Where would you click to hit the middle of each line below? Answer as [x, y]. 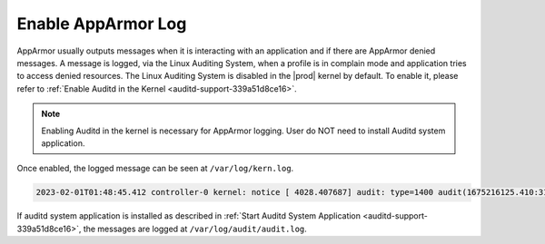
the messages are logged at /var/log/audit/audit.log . [195, 229]
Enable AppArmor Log [102, 24]
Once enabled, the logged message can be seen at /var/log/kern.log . [155, 169]
